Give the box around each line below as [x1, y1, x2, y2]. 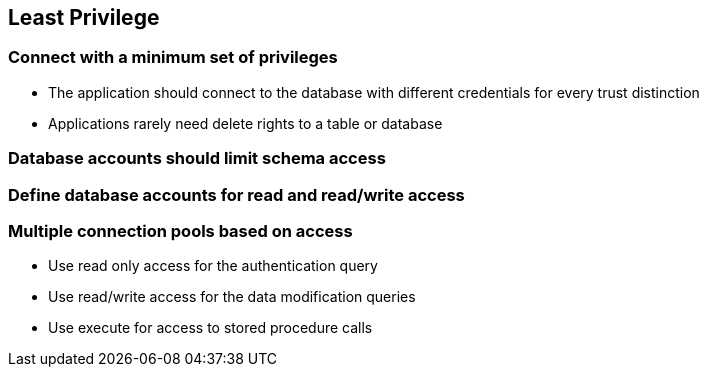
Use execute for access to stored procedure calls [48, 319, 373, 337]
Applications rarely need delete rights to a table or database [48, 114, 443, 132]
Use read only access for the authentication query [48, 257, 378, 275]
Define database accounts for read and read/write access [8, 184, 465, 205]
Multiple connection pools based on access [8, 220, 353, 241]
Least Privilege [8, 5, 160, 30]
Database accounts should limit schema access [8, 148, 386, 169]
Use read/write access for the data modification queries [48, 288, 416, 306]
